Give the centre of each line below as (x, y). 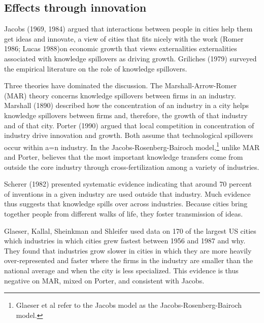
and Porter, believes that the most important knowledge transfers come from (124, 156)
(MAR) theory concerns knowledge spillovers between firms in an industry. (120, 95)
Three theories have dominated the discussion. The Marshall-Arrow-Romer (121, 85)
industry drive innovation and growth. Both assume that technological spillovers (129, 135)
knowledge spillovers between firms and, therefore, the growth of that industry (126, 115)
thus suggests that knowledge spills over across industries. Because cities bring (126, 204)
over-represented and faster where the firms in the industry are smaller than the (128, 260)
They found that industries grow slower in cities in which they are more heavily (128, 250)
